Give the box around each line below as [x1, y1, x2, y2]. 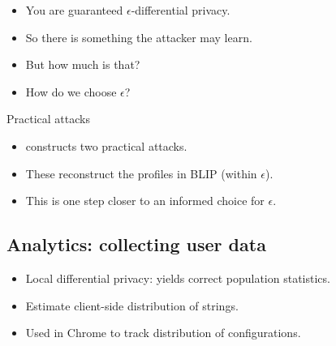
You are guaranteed [25, 2, 123, 18]
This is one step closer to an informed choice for [25, 192, 265, 209]
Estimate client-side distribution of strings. [25, 297, 239, 314]
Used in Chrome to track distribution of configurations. [25, 324, 301, 341]
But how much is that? [25, 56, 140, 73]
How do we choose [25, 83, 117, 100]
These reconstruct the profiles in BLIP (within [25, 164, 257, 182]
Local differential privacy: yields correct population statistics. [25, 269, 330, 286]
